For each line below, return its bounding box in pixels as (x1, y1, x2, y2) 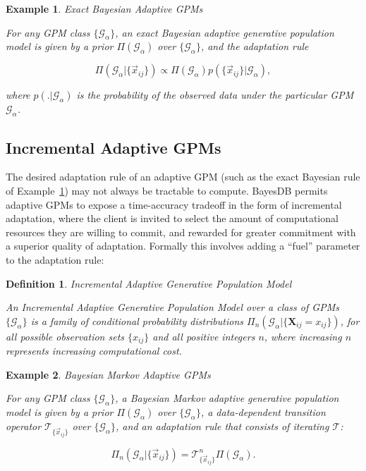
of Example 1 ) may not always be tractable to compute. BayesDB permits (6, 183, 328, 197)
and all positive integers (152, 329, 255, 343)
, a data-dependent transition (200, 405, 326, 420)
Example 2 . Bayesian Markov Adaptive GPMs (6, 367, 211, 381)
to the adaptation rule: (6, 252, 104, 267)
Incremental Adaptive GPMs (6, 136, 221, 158)
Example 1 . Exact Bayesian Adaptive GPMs (6, 1, 203, 16)
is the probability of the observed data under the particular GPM (76, 87, 354, 102)
